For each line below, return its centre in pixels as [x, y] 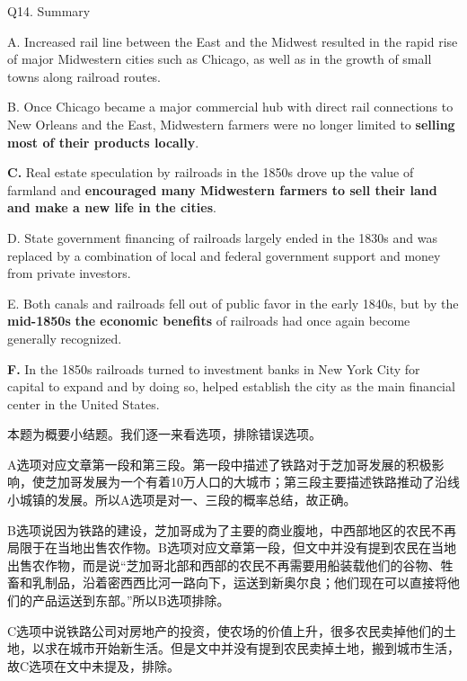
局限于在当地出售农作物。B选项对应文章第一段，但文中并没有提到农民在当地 [232, 547]
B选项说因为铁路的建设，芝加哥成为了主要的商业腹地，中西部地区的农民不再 [232, 529]
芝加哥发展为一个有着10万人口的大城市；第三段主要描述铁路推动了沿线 [252, 482]
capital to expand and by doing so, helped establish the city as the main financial [231, 386]
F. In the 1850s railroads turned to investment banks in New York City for [214, 368]
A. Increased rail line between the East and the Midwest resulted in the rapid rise [233, 41]
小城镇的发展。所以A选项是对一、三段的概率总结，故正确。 [182, 500]
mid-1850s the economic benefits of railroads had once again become [209, 321]
